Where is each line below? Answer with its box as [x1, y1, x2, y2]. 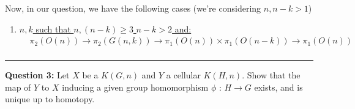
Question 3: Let [5, 69, 70, 81]
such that [35, 22, 71, 35]
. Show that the [242, 69, 301, 81]
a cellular [166, 69, 201, 81]
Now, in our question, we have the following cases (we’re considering [5, 2, 261, 14]
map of [5, 80, 31, 93]
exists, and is [254, 80, 303, 93]
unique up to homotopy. [5, 92, 95, 105]
